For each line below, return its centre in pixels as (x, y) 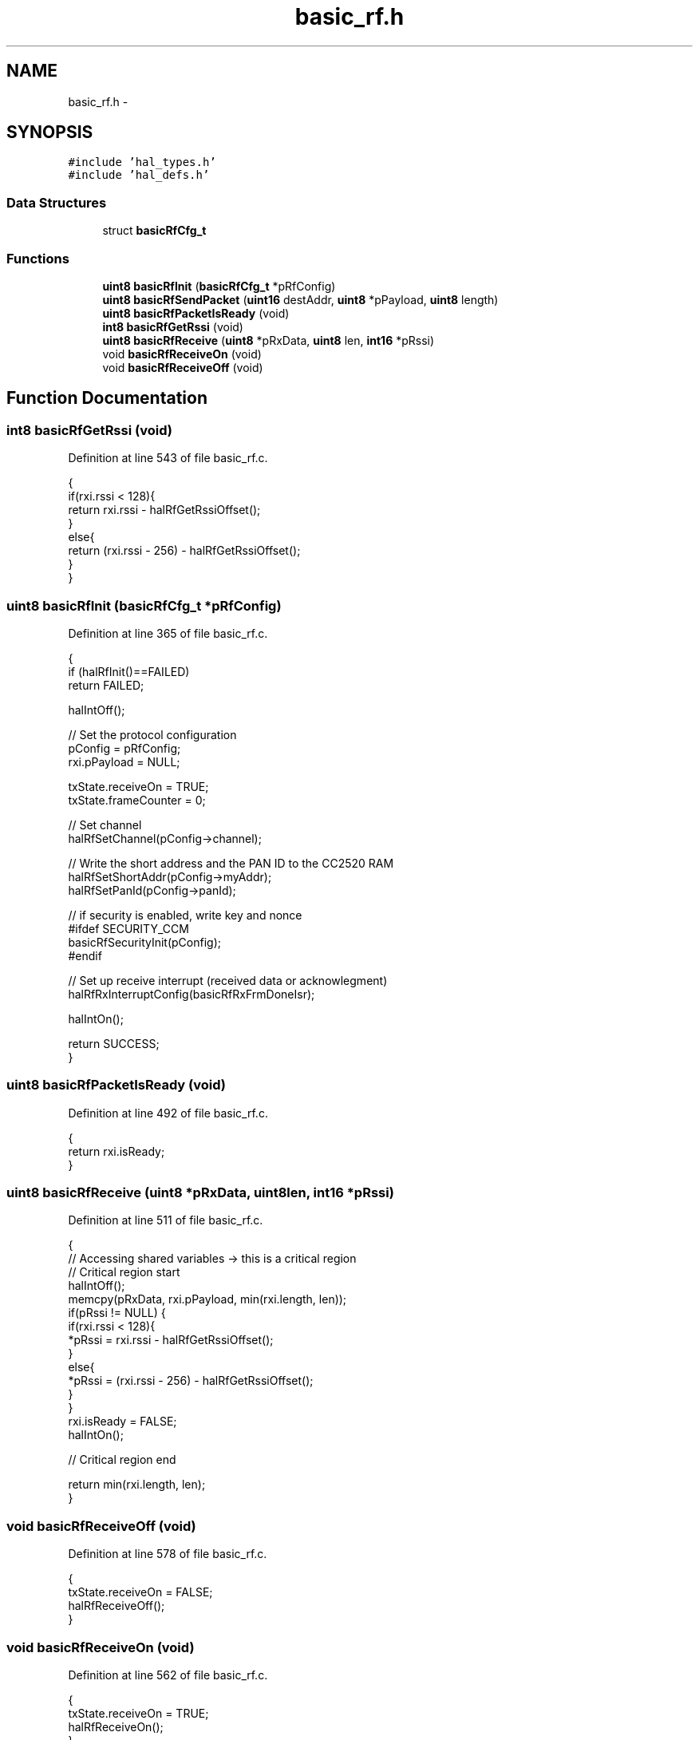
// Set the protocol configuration (152, 734)
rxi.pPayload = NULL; (124, 761)
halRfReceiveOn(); (116, 1726)
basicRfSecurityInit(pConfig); (145, 942)
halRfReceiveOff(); (116, 1606)
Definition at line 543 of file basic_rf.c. (168, 458)
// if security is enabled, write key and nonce (185, 915)
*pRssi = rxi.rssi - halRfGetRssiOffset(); (171, 1340)
